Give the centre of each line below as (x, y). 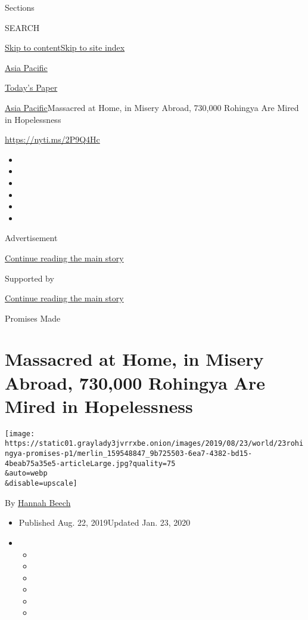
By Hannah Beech (38, 502)
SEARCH (22, 27)
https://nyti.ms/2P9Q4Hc (52, 139)
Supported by (29, 278)
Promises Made (33, 318)
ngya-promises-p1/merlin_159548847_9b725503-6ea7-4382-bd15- (129, 454)
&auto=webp (26, 474)
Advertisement (31, 238)
